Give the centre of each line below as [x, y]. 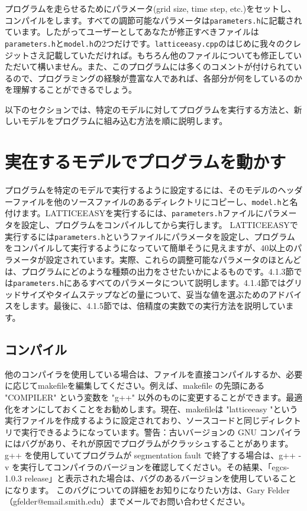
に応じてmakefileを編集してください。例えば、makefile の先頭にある [135, 385]
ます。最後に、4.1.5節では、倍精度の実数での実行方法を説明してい [157, 306]
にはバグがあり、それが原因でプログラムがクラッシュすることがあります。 [149, 443]
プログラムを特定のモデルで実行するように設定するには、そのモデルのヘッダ [154, 190]
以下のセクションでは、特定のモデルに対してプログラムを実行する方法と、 [149, 109]
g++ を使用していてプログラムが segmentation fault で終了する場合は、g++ [150, 455]
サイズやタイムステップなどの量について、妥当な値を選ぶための [145, 294]
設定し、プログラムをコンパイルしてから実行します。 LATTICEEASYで [159, 225]
